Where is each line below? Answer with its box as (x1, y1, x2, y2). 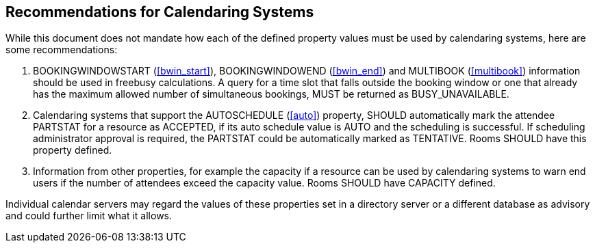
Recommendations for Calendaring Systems (5, 3, 314, 20)
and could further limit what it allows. (5, 210, 173, 222)
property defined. (33, 144, 112, 156)
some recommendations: (5, 44, 118, 56)
